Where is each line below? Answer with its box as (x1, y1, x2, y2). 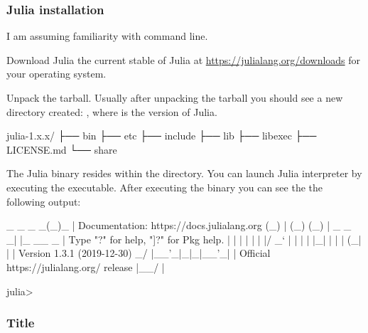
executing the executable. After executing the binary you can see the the (6, 179, 323, 194)
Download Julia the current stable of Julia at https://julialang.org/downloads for (6, 52, 361, 67)
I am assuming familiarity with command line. (6, 28, 208, 43)
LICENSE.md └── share (6, 142, 117, 157)
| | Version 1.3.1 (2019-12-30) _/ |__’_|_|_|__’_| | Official (6, 245, 271, 260)
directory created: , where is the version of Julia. (6, 104, 217, 119)
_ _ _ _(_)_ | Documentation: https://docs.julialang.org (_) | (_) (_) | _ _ (6, 218, 352, 233)
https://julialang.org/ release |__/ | (6, 259, 165, 274)
